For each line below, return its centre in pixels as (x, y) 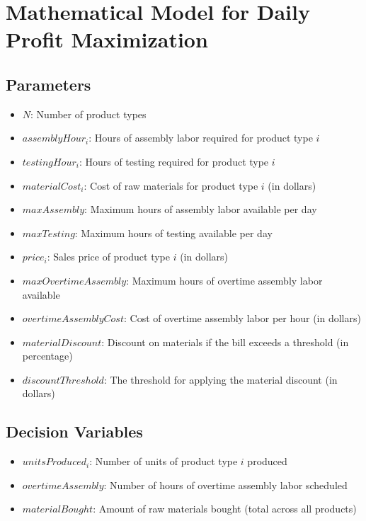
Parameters (48, 84)
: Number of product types (88, 114)
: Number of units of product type (164, 461)
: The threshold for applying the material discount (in (221, 379)
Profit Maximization (107, 39)
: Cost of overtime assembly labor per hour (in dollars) (242, 318)
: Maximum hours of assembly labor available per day (201, 209)
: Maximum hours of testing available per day (173, 233)
